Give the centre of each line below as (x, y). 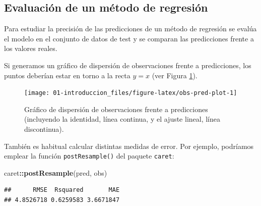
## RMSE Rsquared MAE (62, 190)
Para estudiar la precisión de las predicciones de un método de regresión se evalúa (130, 29)
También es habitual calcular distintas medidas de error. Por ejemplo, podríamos (129, 146)
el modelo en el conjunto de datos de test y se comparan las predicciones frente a (129, 38)
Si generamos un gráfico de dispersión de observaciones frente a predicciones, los (128, 65)
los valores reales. (31, 48)
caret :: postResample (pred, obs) (56, 172)
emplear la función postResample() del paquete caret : (89, 156)
